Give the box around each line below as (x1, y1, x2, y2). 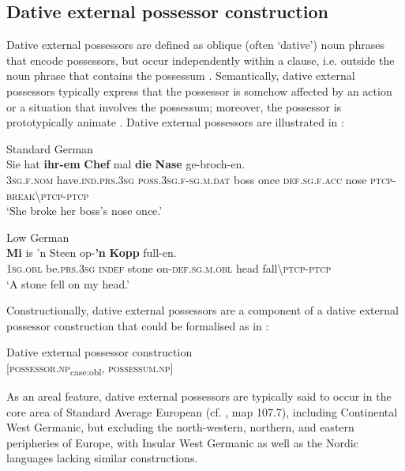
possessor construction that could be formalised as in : (6, 317, 269, 333)
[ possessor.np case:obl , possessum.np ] (6, 359, 174, 378)
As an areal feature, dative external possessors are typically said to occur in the (6, 388, 392, 405)
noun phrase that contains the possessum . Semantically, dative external (6, 67, 355, 84)
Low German (6, 228, 69, 245)
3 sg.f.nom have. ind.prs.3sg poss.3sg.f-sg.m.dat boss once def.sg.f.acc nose (6, 171, 367, 187)
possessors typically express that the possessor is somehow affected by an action (6, 82, 392, 99)
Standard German (6, 140, 93, 156)
